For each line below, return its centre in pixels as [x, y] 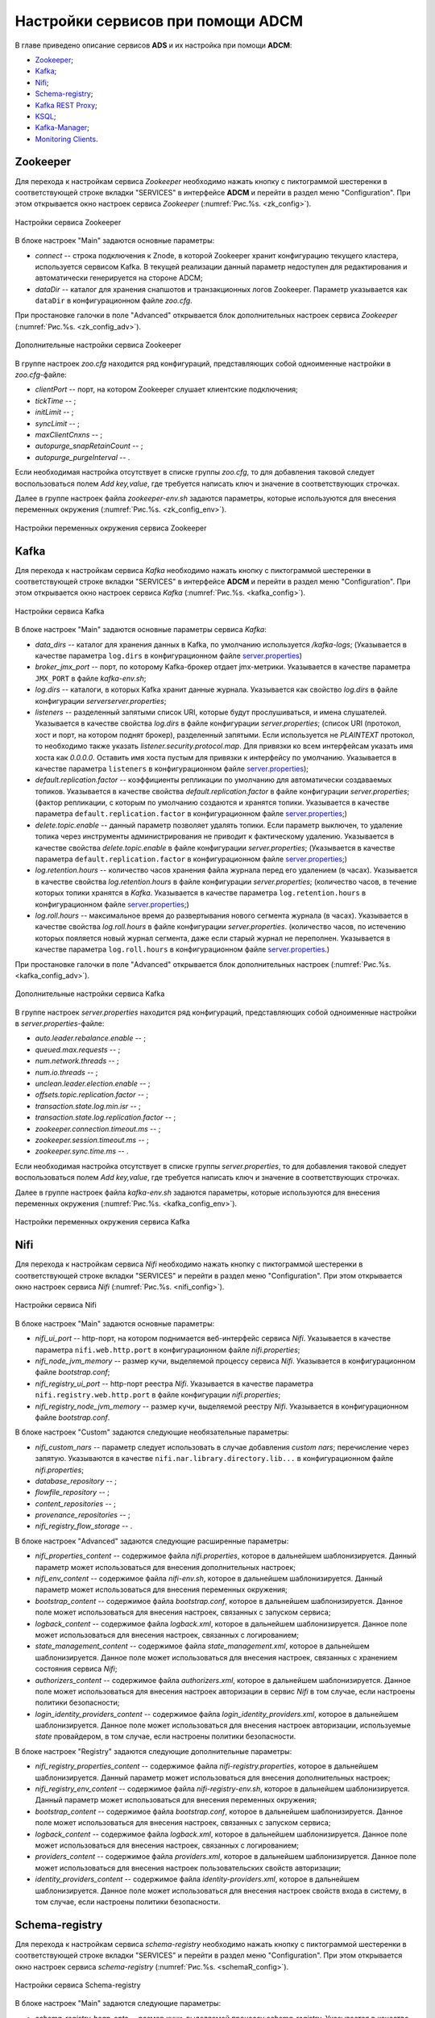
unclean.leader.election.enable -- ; [93, 1084]
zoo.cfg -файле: [41, 375]
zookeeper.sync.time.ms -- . [82, 1151]
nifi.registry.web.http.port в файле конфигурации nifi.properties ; [158, 1395]
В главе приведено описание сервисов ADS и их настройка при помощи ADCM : [153, 45]
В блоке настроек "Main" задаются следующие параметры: [118, 2003]
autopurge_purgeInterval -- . [83, 457]
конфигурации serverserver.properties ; [101, 701]
